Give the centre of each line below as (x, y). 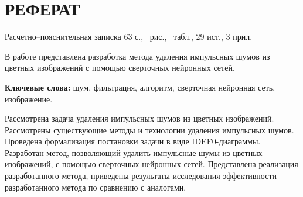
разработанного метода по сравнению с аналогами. (96, 187)
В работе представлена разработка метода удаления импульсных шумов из (137, 56)
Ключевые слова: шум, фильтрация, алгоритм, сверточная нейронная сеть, (140, 87)
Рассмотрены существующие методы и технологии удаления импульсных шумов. (149, 129)
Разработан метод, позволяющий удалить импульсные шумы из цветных (134, 152)
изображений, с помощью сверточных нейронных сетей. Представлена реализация (151, 164)
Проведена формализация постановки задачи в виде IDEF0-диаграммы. (133, 141)
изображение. (29, 98)
